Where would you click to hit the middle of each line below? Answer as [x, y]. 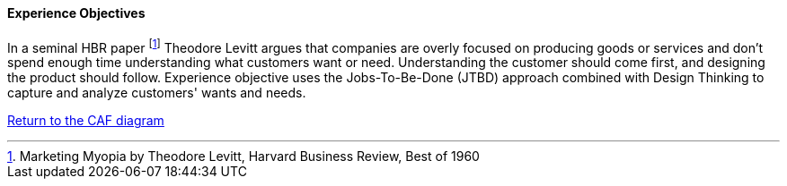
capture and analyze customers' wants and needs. [157, 93]
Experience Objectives [76, 13]
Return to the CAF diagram [86, 121]
